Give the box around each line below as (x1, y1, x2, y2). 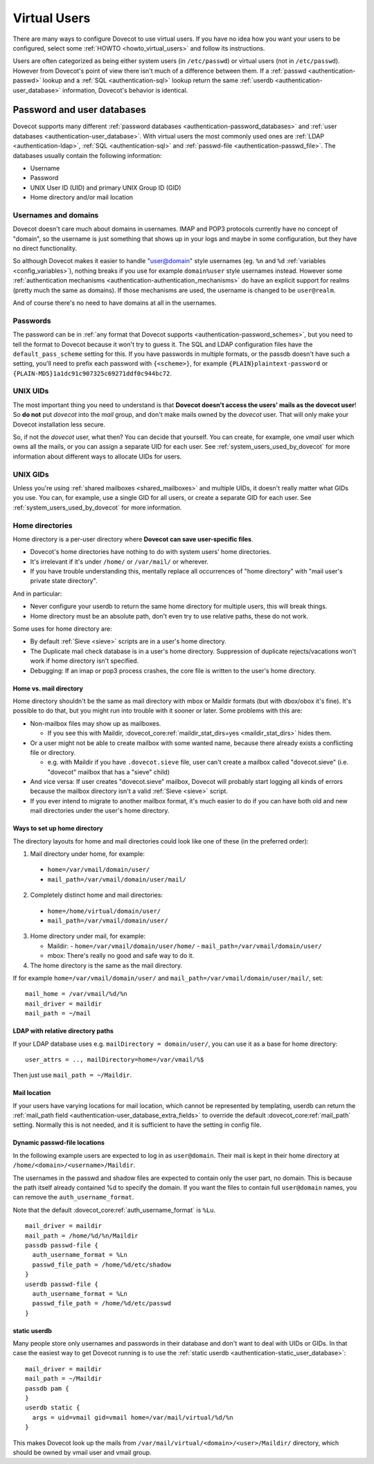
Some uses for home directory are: (12, 625, 112, 633)
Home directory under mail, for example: (30, 932, 145, 940)
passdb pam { (25, 1384, 69, 1392)
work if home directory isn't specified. (30, 657, 139, 665)
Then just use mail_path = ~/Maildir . (12, 1071, 132, 1080)
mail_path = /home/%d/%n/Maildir (25, 1231, 139, 1240)
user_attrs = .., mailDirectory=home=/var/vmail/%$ (25, 1055, 204, 1063)
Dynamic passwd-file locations (12, 1139, 105, 1147)
